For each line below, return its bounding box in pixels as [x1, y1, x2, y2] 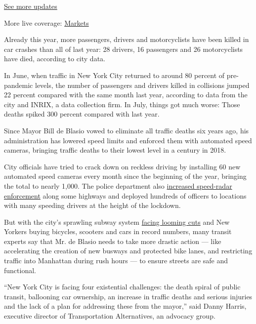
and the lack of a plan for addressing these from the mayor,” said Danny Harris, [4, 301, 247, 311]
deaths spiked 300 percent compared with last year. [4, 109, 160, 119]
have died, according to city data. [4, 53, 105, 64]
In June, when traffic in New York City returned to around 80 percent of [4, 70, 225, 80]
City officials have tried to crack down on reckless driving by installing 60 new [4, 161, 241, 171]
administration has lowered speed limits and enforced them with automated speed [4, 135, 252, 145]
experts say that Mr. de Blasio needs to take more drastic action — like [4, 236, 221, 246]
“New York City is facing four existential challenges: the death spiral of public [4, 282, 241, 292]
